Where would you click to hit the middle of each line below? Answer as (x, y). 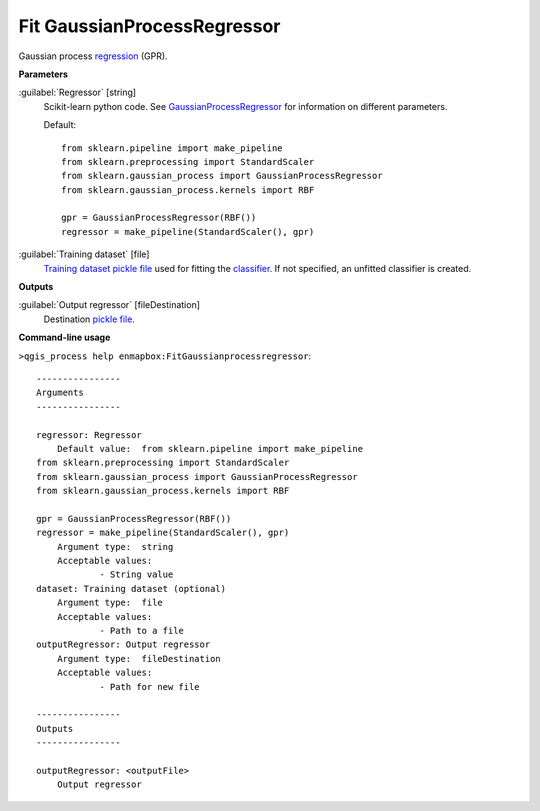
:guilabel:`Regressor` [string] (77, 92)
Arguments (60, 393)
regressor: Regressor (89, 434)
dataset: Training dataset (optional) (131, 588)
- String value (136, 574)
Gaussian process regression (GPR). (93, 56)
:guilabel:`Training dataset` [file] (84, 254)
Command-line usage (64, 337)
